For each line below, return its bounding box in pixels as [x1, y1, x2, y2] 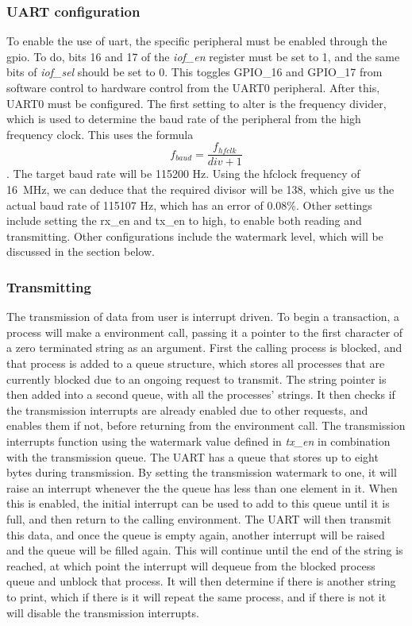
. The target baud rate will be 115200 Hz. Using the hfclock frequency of [6, 165, 360, 182]
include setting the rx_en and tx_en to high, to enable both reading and [6, 212, 362, 229]
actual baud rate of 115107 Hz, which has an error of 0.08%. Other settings [6, 196, 372, 213]
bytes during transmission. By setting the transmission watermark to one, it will [6, 464, 397, 481]
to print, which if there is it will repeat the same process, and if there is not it [6, 588, 387, 605]
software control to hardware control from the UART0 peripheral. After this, [6, 79, 380, 95]
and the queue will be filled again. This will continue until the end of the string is [6, 542, 403, 558]
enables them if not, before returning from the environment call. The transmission [6, 417, 406, 434]
